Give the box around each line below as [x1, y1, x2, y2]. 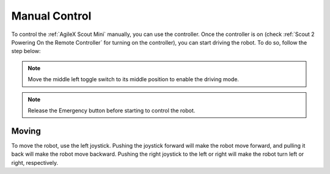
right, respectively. [11, 159, 59, 166]
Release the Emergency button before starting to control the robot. [28, 107, 196, 114]
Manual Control [11, 9, 92, 23]
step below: [11, 48, 41, 55]
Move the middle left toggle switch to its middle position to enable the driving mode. [28, 76, 240, 83]
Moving [11, 126, 41, 136]
